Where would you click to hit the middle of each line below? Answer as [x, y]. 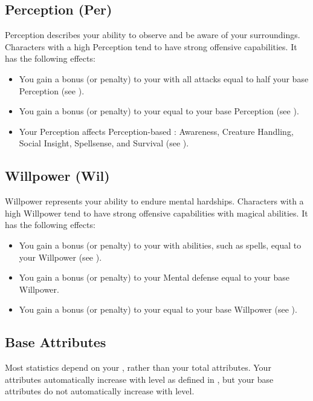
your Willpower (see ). [60, 257]
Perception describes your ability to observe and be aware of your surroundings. [153, 35]
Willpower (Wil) [57, 176]
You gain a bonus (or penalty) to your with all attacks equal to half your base [164, 78]
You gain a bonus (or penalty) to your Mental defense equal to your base [154, 277]
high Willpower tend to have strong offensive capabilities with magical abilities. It [156, 213]
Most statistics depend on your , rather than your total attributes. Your [138, 367]
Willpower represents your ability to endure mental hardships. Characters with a [154, 201]
